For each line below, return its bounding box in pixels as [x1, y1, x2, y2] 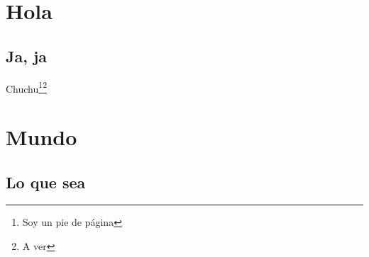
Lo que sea [6, 171, 86, 193]
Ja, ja [6, 45, 48, 67]
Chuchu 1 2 [6, 79, 47, 96]
